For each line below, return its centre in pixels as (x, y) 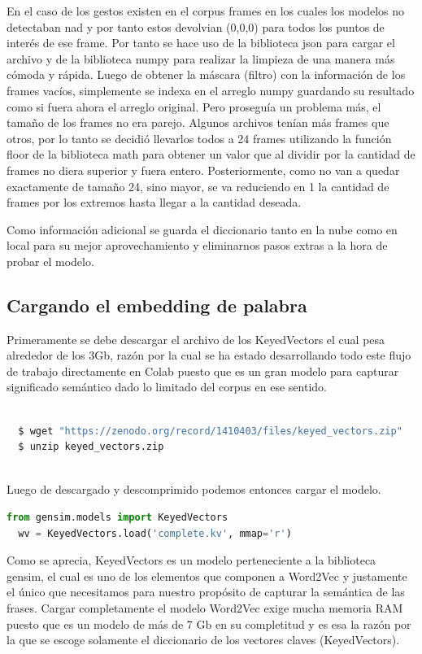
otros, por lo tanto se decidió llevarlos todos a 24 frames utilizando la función (199, 138)
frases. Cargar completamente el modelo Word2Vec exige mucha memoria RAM (205, 608)
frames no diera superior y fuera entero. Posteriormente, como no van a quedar (203, 170)
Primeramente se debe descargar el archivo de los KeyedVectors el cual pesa (196, 339)
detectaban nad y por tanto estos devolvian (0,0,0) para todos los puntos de (196, 26)
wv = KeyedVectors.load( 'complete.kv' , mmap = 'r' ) (155, 533)
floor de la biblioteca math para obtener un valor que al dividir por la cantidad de (211, 154)
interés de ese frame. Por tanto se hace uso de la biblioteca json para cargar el (201, 43)
